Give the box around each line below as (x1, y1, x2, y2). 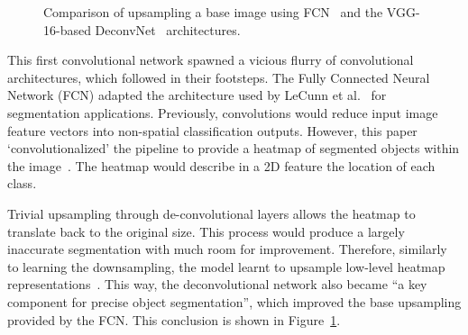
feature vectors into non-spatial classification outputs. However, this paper (7, 121, 418, 140)
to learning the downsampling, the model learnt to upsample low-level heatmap (7, 257, 445, 276)
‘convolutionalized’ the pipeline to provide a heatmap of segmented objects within (7, 139, 460, 158)
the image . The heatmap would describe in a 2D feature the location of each (7, 156, 436, 175)
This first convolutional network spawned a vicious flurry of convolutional (7, 50, 414, 69)
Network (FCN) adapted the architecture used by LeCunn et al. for (7, 86, 387, 104)
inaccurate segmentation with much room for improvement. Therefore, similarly (7, 240, 447, 258)
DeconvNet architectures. (95, 20, 241, 39)
